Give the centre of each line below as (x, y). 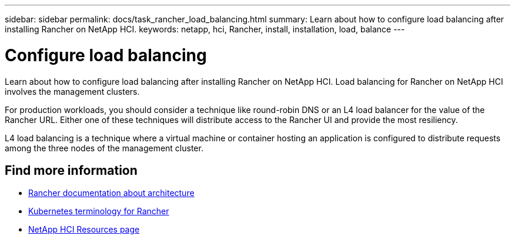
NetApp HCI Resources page (84, 230)
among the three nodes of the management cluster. (104, 148)
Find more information (71, 170)
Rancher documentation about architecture (111, 193)
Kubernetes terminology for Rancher (99, 211)
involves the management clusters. (72, 91)
